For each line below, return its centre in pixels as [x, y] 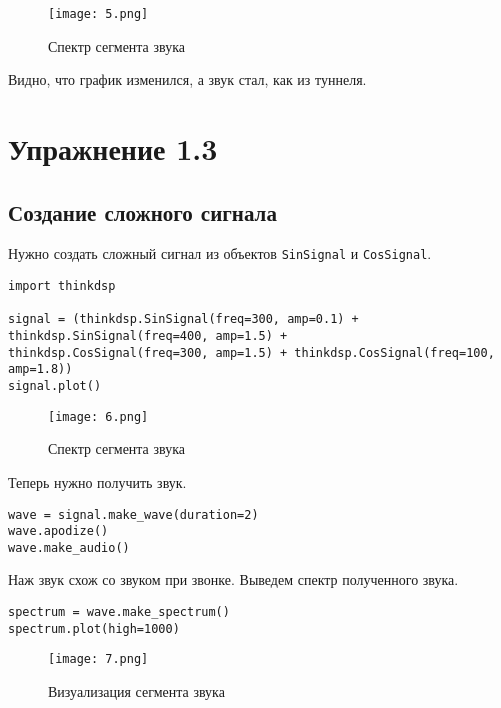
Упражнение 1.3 [113, 148]
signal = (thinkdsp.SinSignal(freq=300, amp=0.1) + [183, 319]
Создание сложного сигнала [142, 211]
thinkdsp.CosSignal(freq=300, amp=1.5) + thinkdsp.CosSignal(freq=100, [251, 352]
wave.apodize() [58, 531]
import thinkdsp [62, 286]
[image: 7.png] [98, 659]
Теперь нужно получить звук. [97, 481]
